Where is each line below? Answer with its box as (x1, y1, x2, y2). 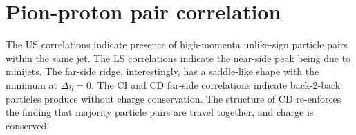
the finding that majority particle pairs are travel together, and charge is (6, 105, 314, 119)
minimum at (6, 77, 58, 92)
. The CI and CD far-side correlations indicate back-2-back (91, 77, 341, 92)
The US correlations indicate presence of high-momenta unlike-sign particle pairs (6, 37, 348, 52)
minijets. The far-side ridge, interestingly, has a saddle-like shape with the (6, 64, 319, 79)
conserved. (6, 118, 50, 132)
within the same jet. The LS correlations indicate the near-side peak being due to (6, 50, 351, 65)
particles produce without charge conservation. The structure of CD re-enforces (6, 91, 341, 105)
